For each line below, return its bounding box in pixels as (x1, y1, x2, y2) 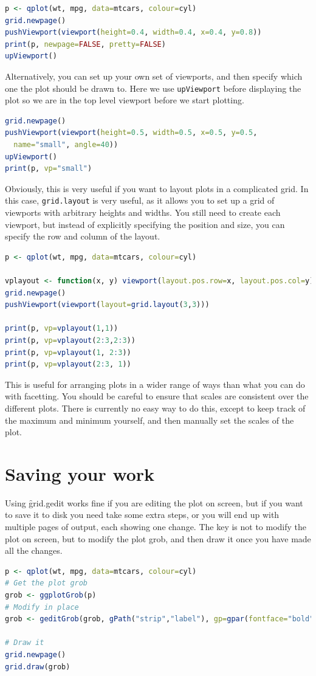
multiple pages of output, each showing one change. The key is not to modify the (5, 520, 307, 533)
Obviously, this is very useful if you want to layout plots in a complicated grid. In (5, 182, 309, 195)
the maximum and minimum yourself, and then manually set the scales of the (5, 413, 294, 426)
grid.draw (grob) (5, 662, 70, 671)
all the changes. (5, 544, 63, 557)
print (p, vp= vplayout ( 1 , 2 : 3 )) (5, 348, 131, 357)
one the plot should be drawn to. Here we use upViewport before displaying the (5, 81, 301, 94)
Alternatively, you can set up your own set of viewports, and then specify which (5, 69, 303, 82)
